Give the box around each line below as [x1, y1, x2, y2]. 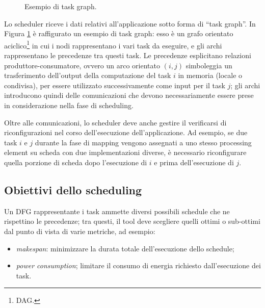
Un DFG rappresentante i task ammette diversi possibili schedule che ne [4, 206, 230, 216]
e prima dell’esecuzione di [154, 157, 234, 167]
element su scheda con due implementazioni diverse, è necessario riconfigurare [4, 147, 247, 158]
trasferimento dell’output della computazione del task [4, 70, 171, 81]
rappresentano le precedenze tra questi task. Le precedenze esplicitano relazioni [4, 50, 251, 61]
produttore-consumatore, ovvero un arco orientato [4, 60, 160, 70]
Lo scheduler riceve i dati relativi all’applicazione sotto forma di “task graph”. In [4, 18, 256, 29]
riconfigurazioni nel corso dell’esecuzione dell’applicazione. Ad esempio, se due [4, 127, 248, 138]
